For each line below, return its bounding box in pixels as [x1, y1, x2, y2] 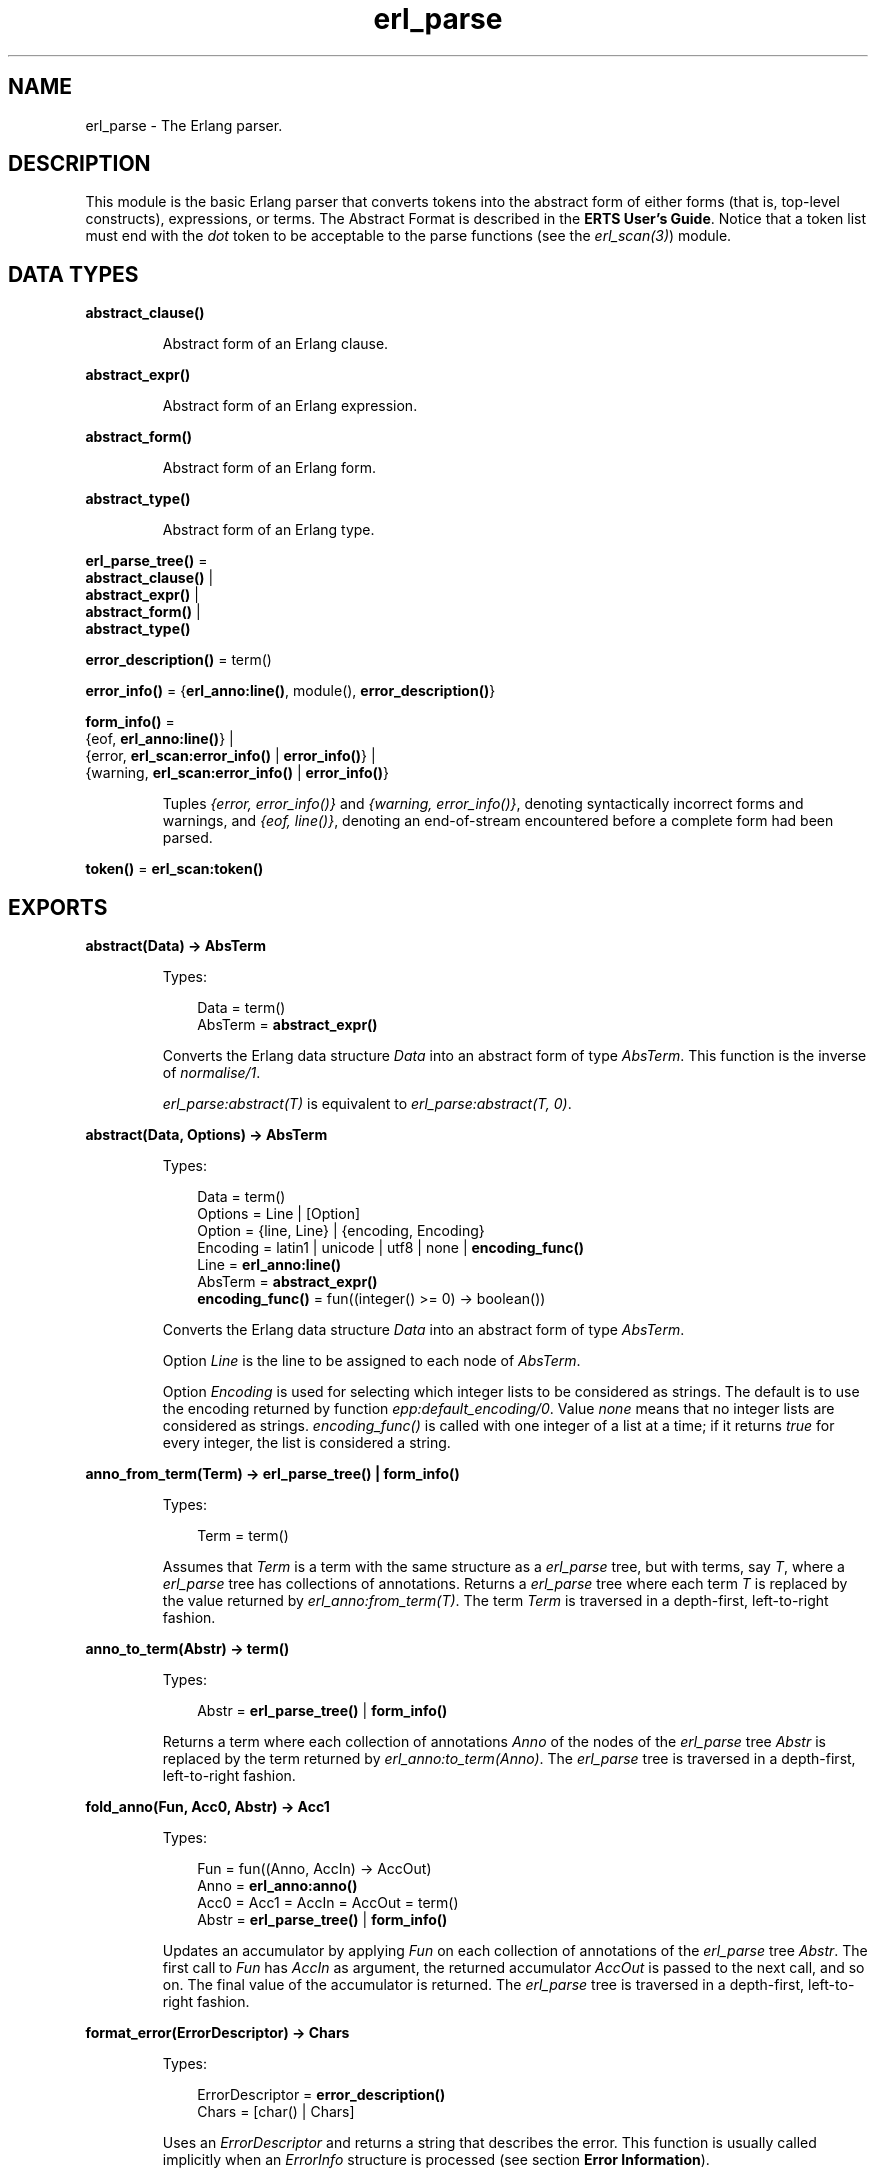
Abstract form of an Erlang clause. [162, 335, 389, 353]
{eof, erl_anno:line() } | [85, 730, 234, 748]
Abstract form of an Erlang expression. [162, 397, 418, 415]
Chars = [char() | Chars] [197, 2103, 355, 2121]
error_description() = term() [85, 651, 272, 669]
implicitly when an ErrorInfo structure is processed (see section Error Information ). [162, 2151, 710, 2169]
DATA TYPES [8, 261, 139, 287]
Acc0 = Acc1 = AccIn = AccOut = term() [197, 1894, 459, 1912]
